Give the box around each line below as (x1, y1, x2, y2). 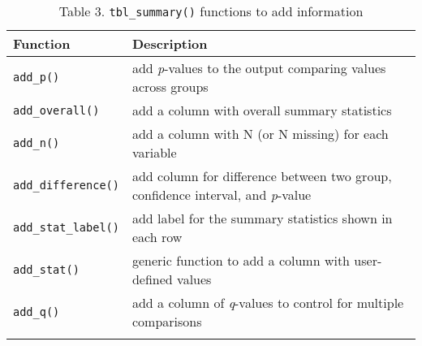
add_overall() (13, 103, 100, 117)
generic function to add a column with (131, 251, 351, 270)
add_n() (13, 136, 60, 149)
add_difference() (13, 179, 119, 192)
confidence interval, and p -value (131, 185, 312, 204)
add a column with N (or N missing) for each (131, 124, 389, 143)
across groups (131, 77, 209, 96)
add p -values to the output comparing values (131, 58, 386, 77)
